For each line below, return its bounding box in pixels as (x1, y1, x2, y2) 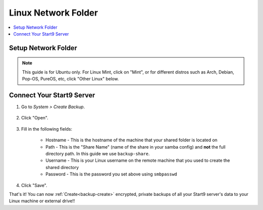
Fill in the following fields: (21, 126, 73, 132)
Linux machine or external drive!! (9, 198, 75, 204)
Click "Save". (21, 182, 47, 188)
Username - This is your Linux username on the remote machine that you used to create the (45, 157, 230, 163)
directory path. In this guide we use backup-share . (45, 151, 150, 156)
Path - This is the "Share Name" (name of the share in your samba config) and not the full (45, 144, 226, 150)
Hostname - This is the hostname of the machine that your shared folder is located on (45, 137, 218, 143)
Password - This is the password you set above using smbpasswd (45, 171, 177, 177)
